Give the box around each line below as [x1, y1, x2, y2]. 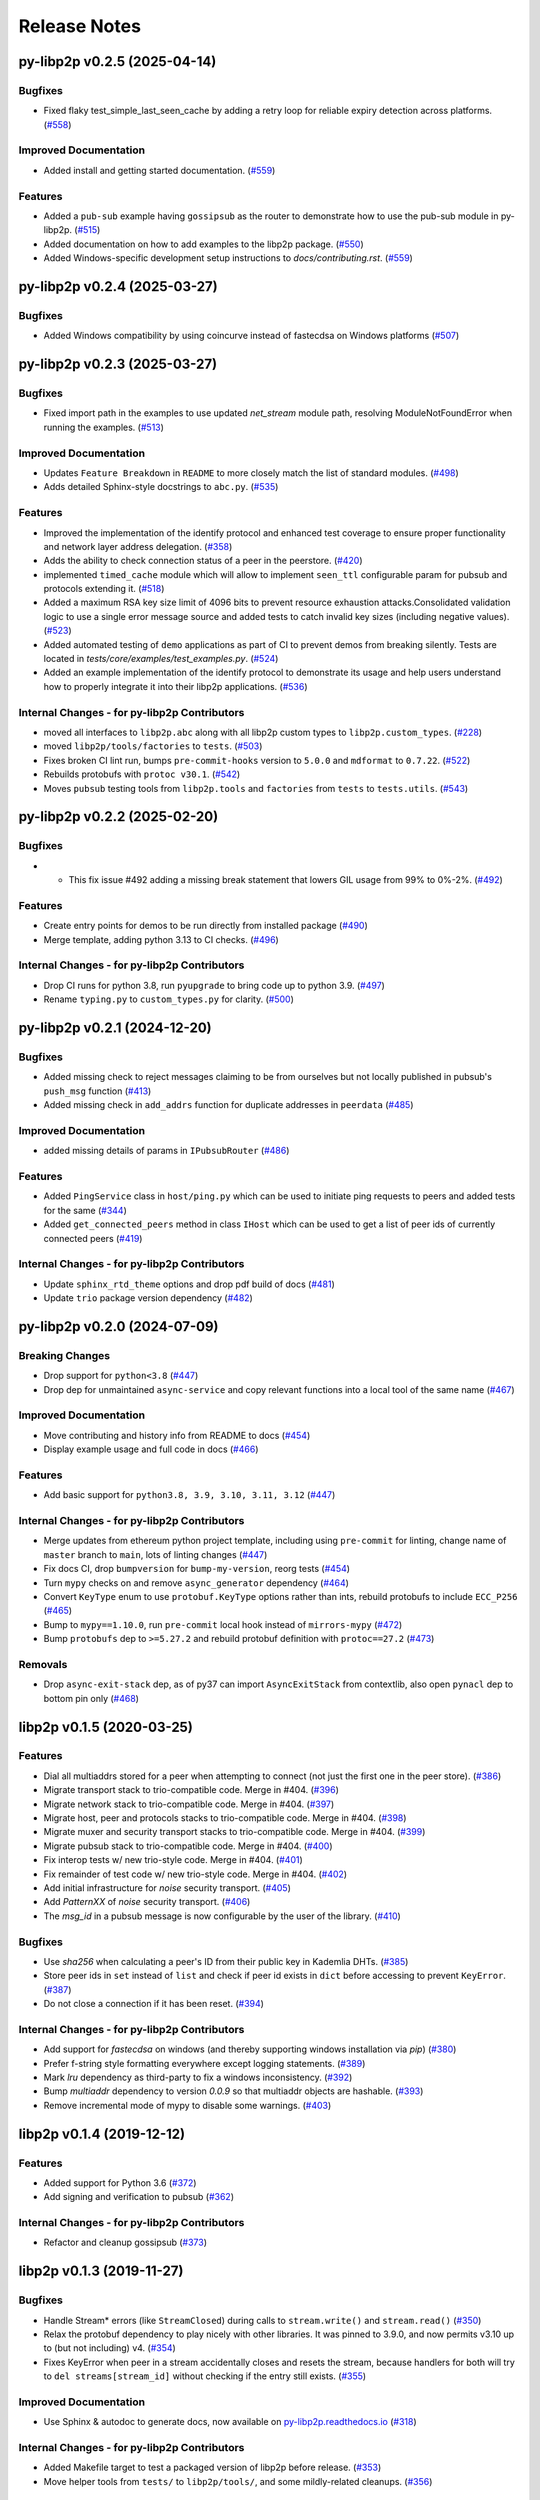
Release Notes [18, 15, 142, 37]
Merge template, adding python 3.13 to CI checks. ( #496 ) [43, 933, 279, 945]
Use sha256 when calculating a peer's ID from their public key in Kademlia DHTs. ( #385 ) [43, 1955, 409, 1967]
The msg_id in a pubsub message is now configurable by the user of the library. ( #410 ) [43, 1910, 402, 1922]
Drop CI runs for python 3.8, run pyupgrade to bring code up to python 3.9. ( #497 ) [43, 979, 385, 991]
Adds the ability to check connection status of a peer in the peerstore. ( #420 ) [43, 555, 363, 567]
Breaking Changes [18, 1348, 111, 1362]
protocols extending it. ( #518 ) [43, 583, 165, 595]
